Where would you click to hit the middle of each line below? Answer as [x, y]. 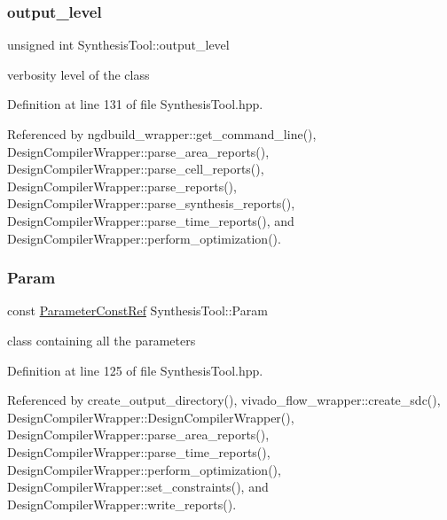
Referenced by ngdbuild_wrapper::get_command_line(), [162, 134]
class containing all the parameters [102, 340]
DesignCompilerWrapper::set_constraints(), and [138, 487]
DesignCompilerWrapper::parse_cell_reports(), [136, 169]
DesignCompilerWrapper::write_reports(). [122, 504]
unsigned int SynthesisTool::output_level [118, 45]
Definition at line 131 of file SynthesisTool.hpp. [135, 104]
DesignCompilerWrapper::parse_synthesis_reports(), [151, 203]
